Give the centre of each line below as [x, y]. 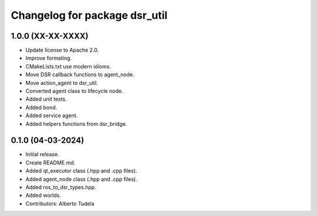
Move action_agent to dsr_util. [62, 83]
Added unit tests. [46, 99]
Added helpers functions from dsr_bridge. [76, 124]
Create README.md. [50, 162]
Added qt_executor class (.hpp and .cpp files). [81, 171]
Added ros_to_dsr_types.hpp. [61, 187]
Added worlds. [43, 196]
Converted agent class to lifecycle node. [74, 91]
